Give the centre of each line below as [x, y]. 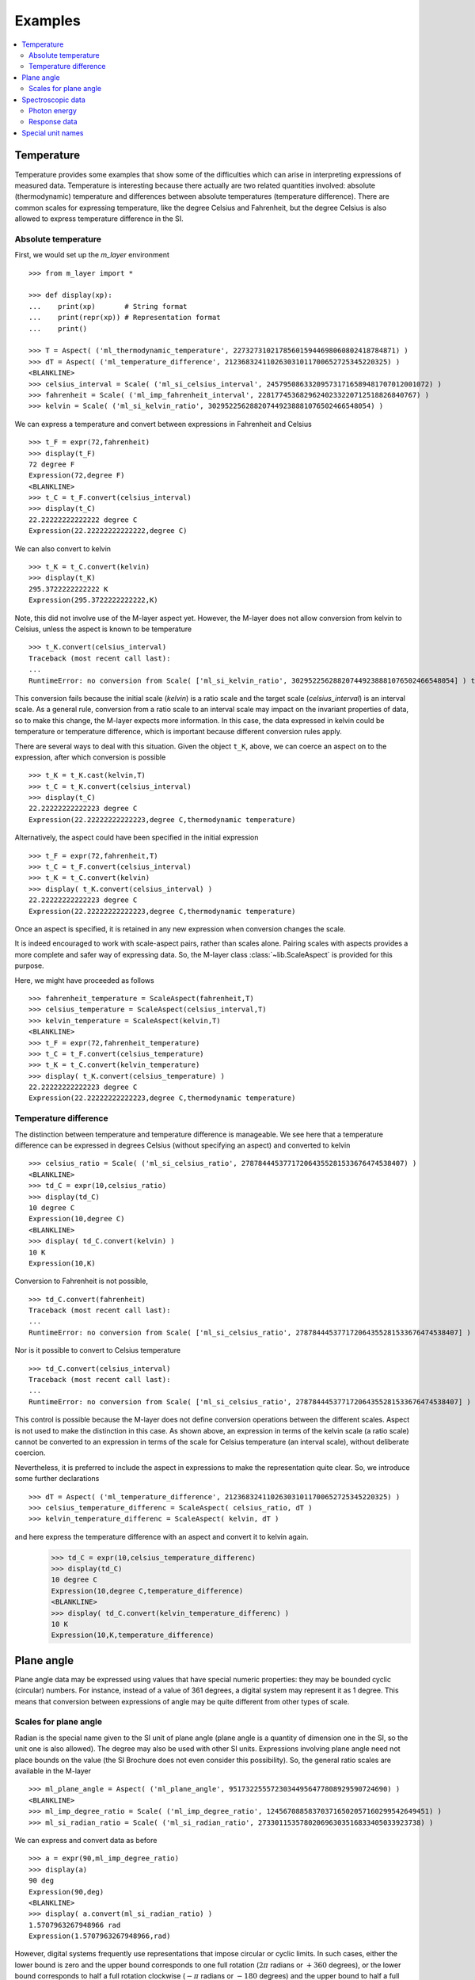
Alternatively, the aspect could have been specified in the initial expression [137, 838]
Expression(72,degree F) [77, 476]
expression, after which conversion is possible [90, 757]
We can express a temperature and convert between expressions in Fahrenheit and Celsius [163, 424]
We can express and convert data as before [86, 1840]
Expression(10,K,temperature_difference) [133, 1635]
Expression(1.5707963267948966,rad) [100, 1936]
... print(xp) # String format [108, 306]
